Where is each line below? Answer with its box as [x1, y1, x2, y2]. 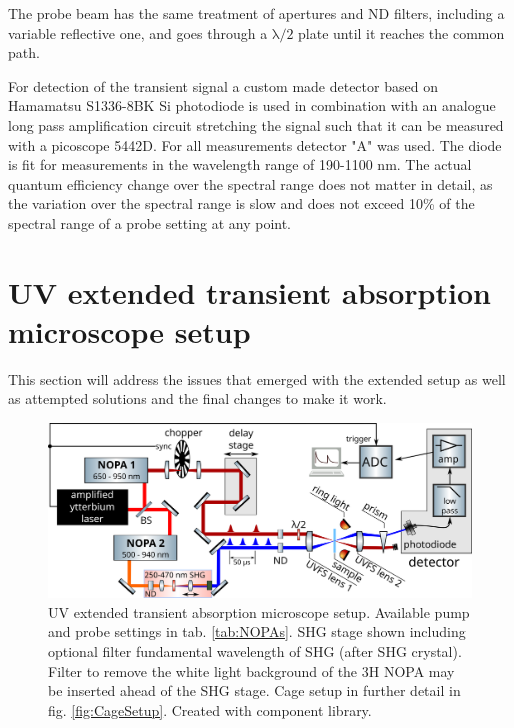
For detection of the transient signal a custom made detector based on [8, 75, 438, 96]
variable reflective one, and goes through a [8, 22, 268, 43]
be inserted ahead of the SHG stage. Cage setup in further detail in [48, 680, 461, 701]
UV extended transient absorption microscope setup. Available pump [48, 601, 470, 622]
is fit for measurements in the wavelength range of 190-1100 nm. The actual [8, 154, 472, 175]
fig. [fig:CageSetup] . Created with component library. [48, 699, 372, 720]
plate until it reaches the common [298, 22, 505, 43]
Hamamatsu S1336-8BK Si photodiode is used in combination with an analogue [8, 95, 496, 116]
